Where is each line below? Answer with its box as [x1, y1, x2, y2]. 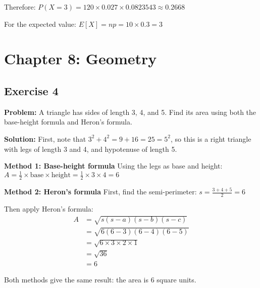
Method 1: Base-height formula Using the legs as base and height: [4, 160, 223, 171]
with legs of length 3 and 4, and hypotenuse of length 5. [4, 143, 177, 154]
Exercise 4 [4, 83, 59, 98]
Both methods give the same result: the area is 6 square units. [4, 274, 196, 284]
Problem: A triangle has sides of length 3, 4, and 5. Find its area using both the [4, 106, 256, 117]
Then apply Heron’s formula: [4, 203, 93, 214]
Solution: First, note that [4, 133, 86, 144]
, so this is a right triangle [171, 133, 251, 144]
